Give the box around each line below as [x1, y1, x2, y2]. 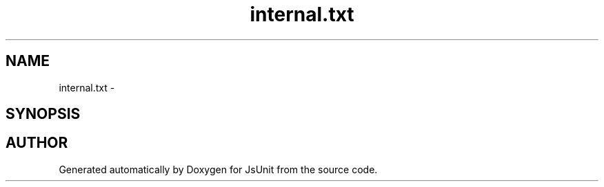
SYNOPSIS [6, 105, 81, 123]
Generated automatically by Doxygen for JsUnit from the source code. [59, 163, 378, 175]
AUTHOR [6, 134, 68, 152]
